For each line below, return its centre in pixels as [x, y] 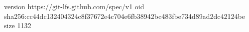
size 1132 [18, 25]
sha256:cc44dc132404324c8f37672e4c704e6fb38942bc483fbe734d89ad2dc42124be [124, 16]
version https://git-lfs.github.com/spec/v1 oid [74, 6]
